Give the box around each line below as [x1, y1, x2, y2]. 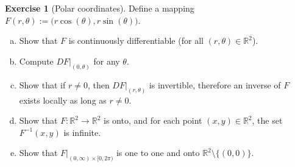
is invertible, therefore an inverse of [149, 78, 281, 91]
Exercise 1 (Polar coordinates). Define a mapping [5, 2, 194, 14]
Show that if [19, 78, 66, 91]
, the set [252, 114, 283, 127]
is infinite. [63, 126, 101, 138]
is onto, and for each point [104, 114, 202, 127]
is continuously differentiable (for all [68, 34, 204, 47]
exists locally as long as [19, 93, 107, 106]
